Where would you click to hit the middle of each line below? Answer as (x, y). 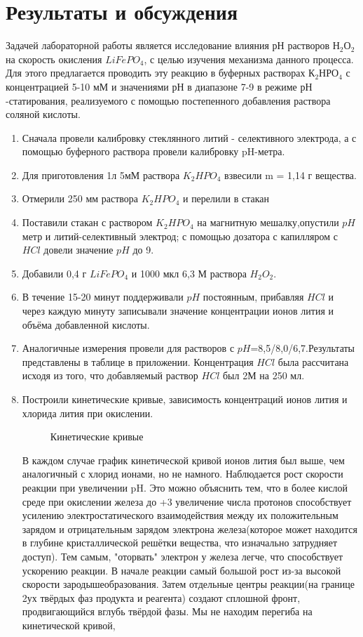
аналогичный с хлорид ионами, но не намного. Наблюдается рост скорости (183, 474)
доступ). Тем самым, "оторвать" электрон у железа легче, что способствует (183, 556)
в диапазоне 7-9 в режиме (242, 86)
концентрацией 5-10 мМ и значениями (87, 86)
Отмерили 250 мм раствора (80, 198)
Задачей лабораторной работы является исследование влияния (137, 45)
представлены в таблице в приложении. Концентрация (138, 361)
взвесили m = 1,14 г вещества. (290, 175)
